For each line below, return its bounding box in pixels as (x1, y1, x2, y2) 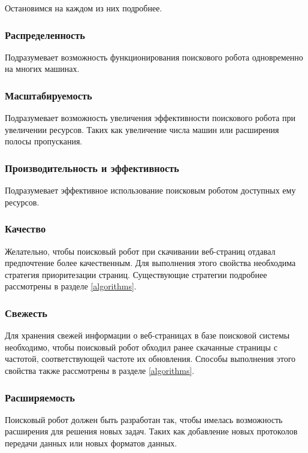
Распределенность (5, 27, 85, 42)
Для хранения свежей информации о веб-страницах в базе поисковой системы (5, 329, 290, 342)
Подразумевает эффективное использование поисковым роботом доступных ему (5, 184, 296, 197)
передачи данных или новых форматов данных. (5, 437, 177, 449)
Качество (5, 221, 46, 236)
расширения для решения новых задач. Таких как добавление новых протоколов (5, 425, 298, 437)
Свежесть (5, 305, 47, 320)
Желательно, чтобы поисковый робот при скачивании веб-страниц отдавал (5, 244, 276, 257)
